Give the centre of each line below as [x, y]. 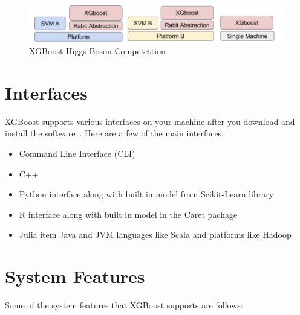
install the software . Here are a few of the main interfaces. [115, 133]
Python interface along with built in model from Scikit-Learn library [146, 194]
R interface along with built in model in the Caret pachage [128, 214]
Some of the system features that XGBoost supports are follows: [124, 305]
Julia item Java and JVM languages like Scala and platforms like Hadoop [155, 234]
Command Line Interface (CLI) [77, 154]
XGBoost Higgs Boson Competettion [97, 51]
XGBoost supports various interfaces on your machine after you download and [150, 121]
